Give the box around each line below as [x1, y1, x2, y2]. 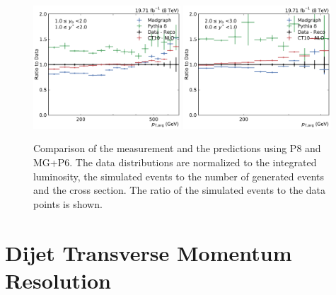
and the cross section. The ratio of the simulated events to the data [33, 183, 326, 197]
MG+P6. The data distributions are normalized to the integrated [33, 155, 317, 170]
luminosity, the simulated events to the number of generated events [33, 168, 325, 183]
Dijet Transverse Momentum [5, 238, 292, 267]
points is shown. [33, 196, 103, 211]
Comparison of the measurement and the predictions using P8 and [33, 141, 321, 156]
